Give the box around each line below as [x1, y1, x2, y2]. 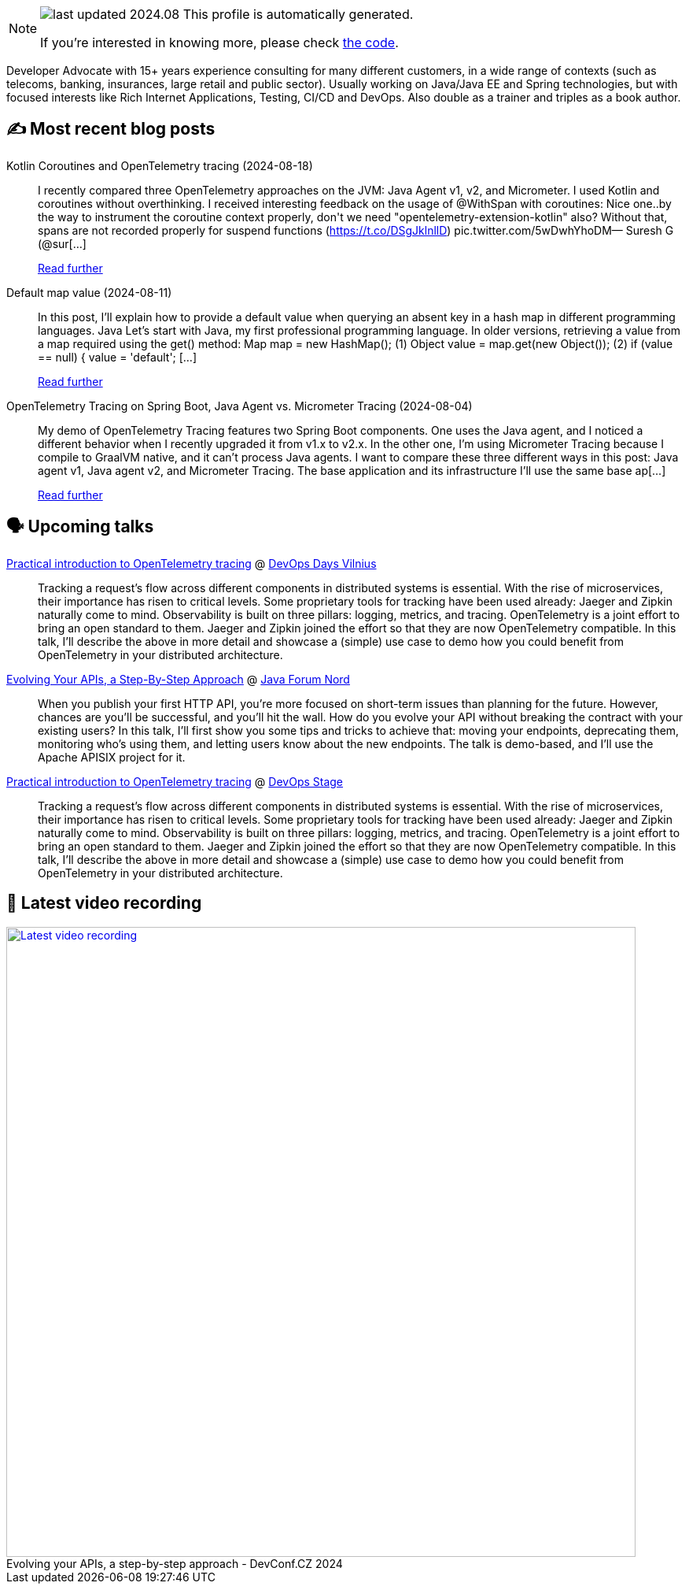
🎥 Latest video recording [6, 893, 202, 914]
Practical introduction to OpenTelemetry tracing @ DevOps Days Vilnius [6, 556, 377, 570]
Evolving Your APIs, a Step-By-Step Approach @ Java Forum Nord [6, 672, 350, 686]
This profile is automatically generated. [182, 6, 414, 22]
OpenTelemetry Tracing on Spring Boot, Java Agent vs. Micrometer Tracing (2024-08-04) [6, 398, 473, 413]
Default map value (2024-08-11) [6, 285, 172, 299]
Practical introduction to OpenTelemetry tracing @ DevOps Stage [6, 774, 344, 788]
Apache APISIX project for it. [38, 750, 186, 764]
